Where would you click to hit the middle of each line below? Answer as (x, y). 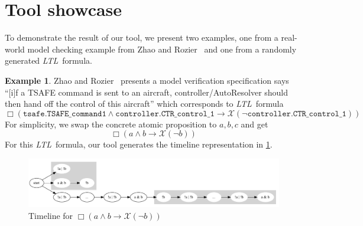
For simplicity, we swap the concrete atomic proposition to (111, 124)
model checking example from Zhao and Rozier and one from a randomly (162, 49)
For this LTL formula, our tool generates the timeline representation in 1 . (139, 144)
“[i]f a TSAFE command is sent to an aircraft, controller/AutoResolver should (147, 92)
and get (255, 124)
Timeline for (51, 215)
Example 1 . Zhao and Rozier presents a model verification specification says (147, 80)
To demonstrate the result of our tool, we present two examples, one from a (142, 37)
